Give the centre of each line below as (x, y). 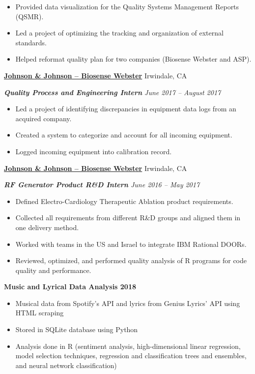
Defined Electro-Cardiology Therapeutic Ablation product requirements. (124, 201)
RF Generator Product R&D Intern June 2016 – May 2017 (102, 185)
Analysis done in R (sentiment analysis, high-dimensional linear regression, (128, 346)
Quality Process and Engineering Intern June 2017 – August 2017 (113, 92)
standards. (31, 42)
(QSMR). (29, 16)
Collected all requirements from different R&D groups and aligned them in (128, 218)
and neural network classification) (66, 365)
